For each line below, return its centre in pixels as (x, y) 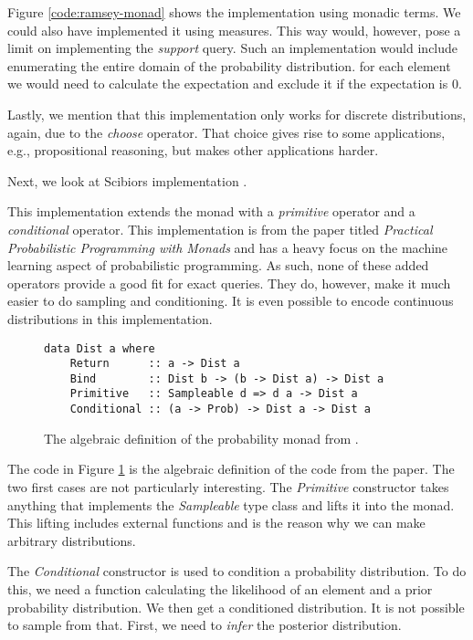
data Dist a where (100, 348)
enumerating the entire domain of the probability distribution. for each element (229, 65)
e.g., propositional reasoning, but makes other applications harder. (193, 150)
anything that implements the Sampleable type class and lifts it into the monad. (231, 504)
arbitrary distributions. (72, 540)
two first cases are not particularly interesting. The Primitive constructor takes (228, 486)
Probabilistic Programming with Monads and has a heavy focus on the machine (228, 247)
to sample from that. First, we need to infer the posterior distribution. (205, 625)
